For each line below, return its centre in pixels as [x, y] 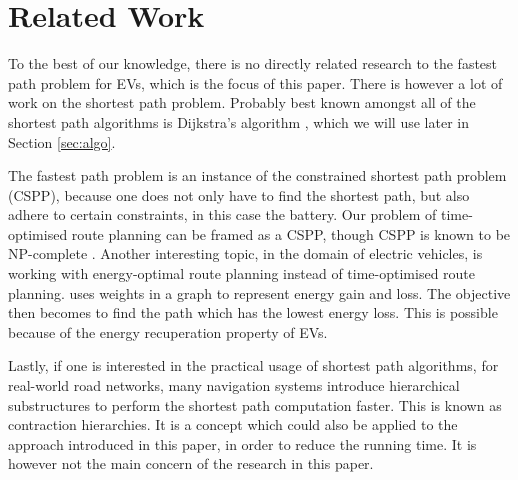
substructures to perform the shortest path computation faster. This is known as [255, 404]
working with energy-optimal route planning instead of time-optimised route [242, 273]
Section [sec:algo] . [62, 141]
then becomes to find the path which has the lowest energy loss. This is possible [253, 312]
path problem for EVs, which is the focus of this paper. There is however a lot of [255, 82]
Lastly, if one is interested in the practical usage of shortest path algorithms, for [253, 365]
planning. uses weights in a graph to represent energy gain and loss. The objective [259, 292]
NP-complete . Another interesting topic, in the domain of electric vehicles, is [245, 253]
